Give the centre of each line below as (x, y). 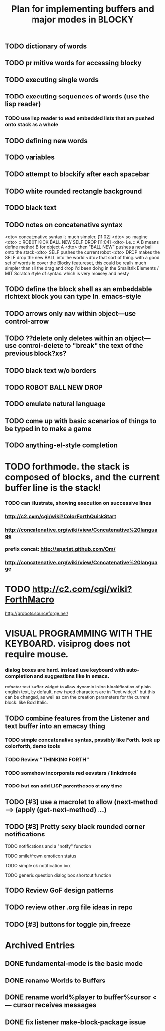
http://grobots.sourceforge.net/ (37, 613)
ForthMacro (30, 600)
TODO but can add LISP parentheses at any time (64, 786)
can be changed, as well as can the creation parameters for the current (77, 697)
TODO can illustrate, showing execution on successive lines (78, 503)
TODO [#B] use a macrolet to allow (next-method (82, 802)
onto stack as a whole (32, 125)
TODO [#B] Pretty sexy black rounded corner (75, 827)
